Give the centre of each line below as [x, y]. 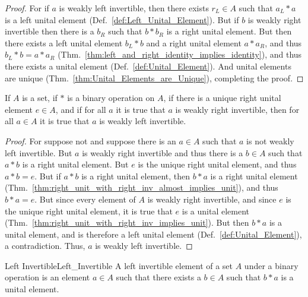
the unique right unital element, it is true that [89, 211]
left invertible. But [39, 152]
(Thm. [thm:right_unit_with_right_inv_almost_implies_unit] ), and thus [142, 187]
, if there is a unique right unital [222, 98]
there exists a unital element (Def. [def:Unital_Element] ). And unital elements [148, 66]
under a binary [271, 265]
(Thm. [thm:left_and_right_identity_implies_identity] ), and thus [180, 54]
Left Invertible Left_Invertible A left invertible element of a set [119, 265]
